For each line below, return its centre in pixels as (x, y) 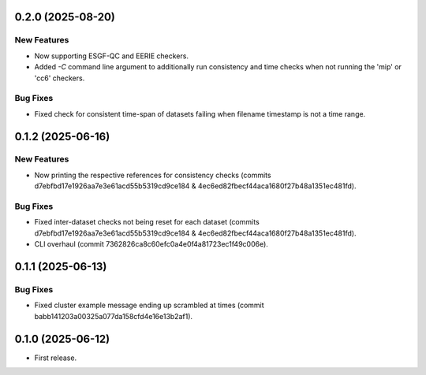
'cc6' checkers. (60, 78)
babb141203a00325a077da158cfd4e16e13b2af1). (114, 316)
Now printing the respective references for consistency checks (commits (153, 175)
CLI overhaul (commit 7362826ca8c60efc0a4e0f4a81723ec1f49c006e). (151, 244)
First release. (56, 358)
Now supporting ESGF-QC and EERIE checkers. (112, 56)
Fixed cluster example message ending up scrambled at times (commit (149, 305)
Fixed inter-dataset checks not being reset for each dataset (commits (147, 222)
